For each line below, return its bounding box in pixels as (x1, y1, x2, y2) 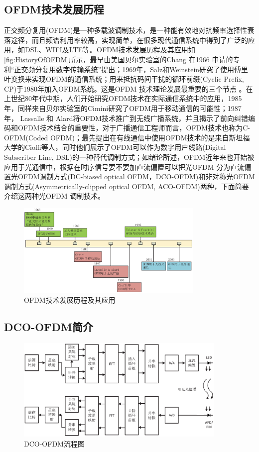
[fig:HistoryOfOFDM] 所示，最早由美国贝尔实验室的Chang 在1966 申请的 (4, 54, 233, 64)
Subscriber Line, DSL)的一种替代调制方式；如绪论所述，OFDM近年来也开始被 (4, 151, 255, 162)
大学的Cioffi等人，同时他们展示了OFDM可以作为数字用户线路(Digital (4, 142, 226, 152)
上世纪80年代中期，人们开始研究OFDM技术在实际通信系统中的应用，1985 (4, 93, 242, 104)
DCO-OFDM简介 (4, 319, 93, 335)
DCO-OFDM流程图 (24, 438, 85, 449)
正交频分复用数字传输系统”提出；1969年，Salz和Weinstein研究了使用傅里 (14, 64, 249, 74)
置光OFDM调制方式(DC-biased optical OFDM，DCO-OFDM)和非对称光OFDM (4, 171, 255, 182)
